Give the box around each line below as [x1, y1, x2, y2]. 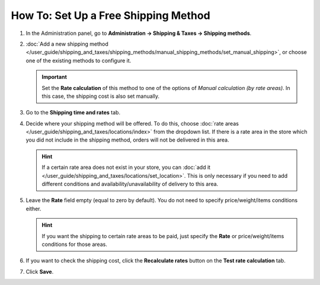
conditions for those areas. [41, 241, 108, 248]
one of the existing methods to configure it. [25, 57, 132, 64]
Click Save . [25, 268, 54, 275]
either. [25, 205, 41, 212]
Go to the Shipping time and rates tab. [25, 109, 121, 116]
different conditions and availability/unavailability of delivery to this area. [41, 181, 219, 188]
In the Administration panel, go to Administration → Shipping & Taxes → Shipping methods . [25, 30, 252, 37]
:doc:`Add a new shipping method [25, 40, 109, 47]
